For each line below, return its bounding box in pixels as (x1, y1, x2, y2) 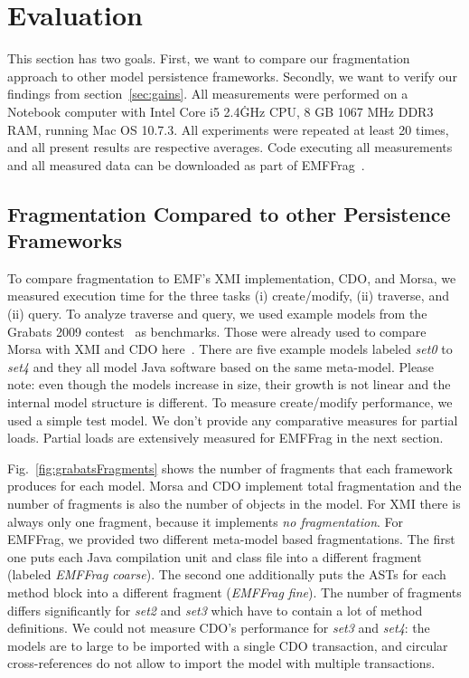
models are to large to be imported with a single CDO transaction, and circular (7, 635, 448, 654)
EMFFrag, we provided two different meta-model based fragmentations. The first (7, 530, 455, 549)
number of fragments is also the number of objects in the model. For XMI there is (7, 494, 461, 512)
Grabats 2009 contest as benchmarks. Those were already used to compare (7, 321, 427, 340)
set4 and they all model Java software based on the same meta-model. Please (7, 357, 434, 376)
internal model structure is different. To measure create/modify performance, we (7, 393, 453, 412)
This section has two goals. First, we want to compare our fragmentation (7, 49, 410, 68)
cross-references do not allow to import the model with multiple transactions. (7, 654, 436, 673)
